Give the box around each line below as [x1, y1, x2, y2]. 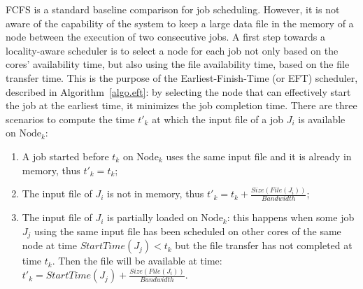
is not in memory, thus [107, 186, 204, 201]
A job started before [22, 148, 109, 163]
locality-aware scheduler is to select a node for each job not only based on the [6, 43, 339, 57]
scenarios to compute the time [6, 111, 135, 126]
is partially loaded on [107, 210, 198, 225]
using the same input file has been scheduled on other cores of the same [34, 223, 341, 238]
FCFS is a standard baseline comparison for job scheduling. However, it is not [6, 2, 340, 16]
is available [298, 111, 346, 126]
